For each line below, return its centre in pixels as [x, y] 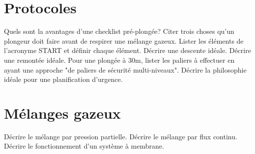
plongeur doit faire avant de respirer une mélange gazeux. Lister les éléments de [124, 40]
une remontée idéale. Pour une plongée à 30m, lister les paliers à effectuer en [119, 60]
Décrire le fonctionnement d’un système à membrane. [84, 146]
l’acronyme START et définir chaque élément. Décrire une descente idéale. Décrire [127, 50]
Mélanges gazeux [62, 113]
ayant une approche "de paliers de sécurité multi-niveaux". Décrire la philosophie [125, 69]
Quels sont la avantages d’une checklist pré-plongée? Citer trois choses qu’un [119, 31]
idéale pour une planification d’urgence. [63, 79]
